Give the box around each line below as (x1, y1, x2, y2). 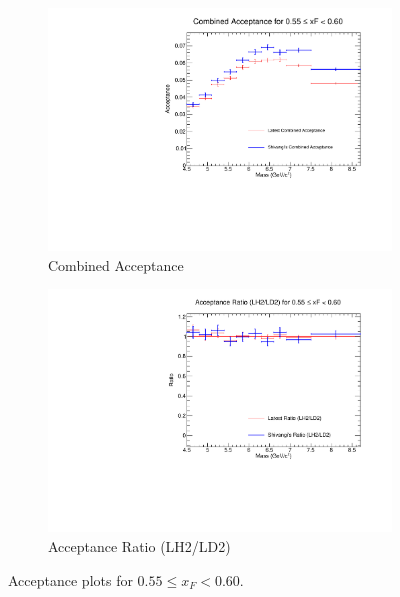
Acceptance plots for (8, 569, 133, 590)
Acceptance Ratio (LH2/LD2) (48, 536, 231, 556)
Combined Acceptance (48, 254, 184, 275)
